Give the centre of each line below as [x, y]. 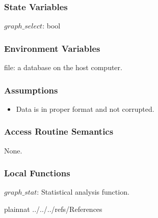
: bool [51, 26]
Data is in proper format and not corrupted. [85, 108]
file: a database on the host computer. [63, 67]
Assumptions [31, 90]
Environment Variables [52, 48]
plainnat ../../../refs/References [53, 209]
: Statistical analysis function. [83, 192]
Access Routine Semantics [59, 131]
